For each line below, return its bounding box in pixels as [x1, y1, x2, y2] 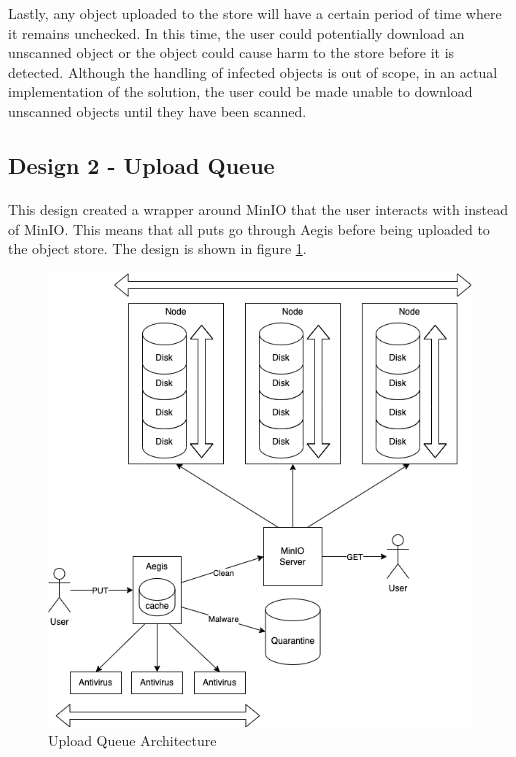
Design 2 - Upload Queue [8, 149, 275, 180]
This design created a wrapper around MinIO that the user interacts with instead [8, 198, 508, 219]
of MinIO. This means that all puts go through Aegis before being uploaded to [8, 218, 490, 239]
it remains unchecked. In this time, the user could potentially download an [8, 22, 465, 43]
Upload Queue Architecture [48, 730, 217, 751]
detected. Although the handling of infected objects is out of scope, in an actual [8, 61, 498, 82]
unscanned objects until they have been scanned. [8, 100, 307, 121]
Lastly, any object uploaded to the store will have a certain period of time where [8, 3, 502, 23]
